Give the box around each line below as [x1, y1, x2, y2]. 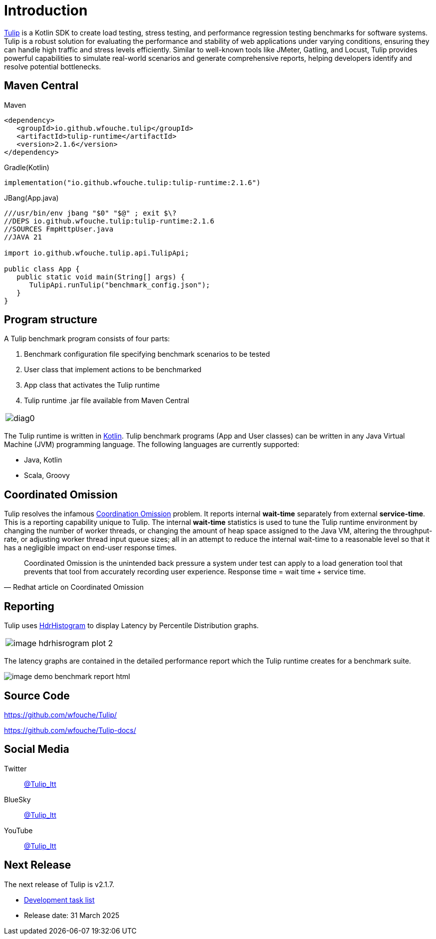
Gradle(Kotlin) [4, 163, 49, 172]
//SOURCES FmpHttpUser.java [4, 225, 114, 233]
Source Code [4, 689, 70, 702]
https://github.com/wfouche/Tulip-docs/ [4, 725, 136, 734]
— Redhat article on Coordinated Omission [4, 583, 144, 592]
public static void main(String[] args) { [16, 272, 185, 281]
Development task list [24, 895, 95, 904]
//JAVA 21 [4, 233, 42, 241]
